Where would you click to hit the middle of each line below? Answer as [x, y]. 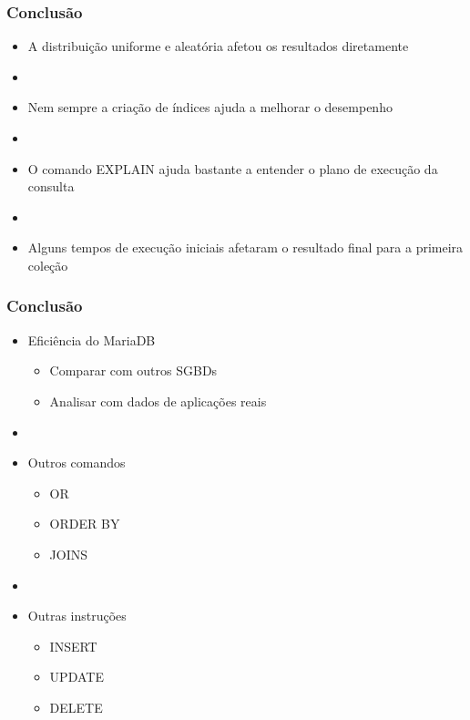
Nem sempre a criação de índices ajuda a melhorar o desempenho [210, 107]
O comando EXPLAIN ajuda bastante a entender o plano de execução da [233, 168]
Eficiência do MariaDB [92, 339]
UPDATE [77, 677]
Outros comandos [77, 463]
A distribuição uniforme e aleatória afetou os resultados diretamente [218, 46]
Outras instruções [77, 616]
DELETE [76, 707]
